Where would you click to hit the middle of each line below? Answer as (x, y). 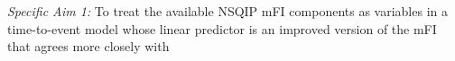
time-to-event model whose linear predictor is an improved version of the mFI (222, 28)
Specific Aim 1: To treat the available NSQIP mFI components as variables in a (227, 11)
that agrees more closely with (88, 46)
